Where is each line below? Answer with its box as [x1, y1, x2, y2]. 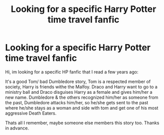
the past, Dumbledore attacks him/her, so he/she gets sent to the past [5, 99, 149, 105]
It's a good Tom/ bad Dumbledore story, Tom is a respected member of [5, 78, 151, 84]
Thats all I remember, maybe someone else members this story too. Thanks [5, 120, 160, 126]
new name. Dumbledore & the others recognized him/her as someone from [5, 94, 159, 100]
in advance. [5, 125, 29, 131]
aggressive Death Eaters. [5, 110, 57, 116]
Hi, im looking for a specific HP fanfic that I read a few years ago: [5, 68, 139, 75]
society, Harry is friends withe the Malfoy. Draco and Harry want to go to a [5, 83, 158, 90]
